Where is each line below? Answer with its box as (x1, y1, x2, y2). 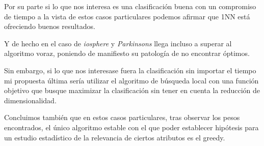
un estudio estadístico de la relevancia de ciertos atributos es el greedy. (4, 132, 225, 142)
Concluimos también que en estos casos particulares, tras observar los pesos (4, 112, 240, 123)
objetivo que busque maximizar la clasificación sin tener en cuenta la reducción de (4, 85, 260, 96)
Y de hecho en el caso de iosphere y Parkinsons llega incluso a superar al (4, 38, 232, 48)
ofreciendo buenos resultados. (4, 21, 95, 32)
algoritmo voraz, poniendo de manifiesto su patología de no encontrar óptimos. (4, 48, 250, 59)
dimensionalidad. (4, 95, 57, 105)
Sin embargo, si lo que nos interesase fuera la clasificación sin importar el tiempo (4, 65, 256, 75)
